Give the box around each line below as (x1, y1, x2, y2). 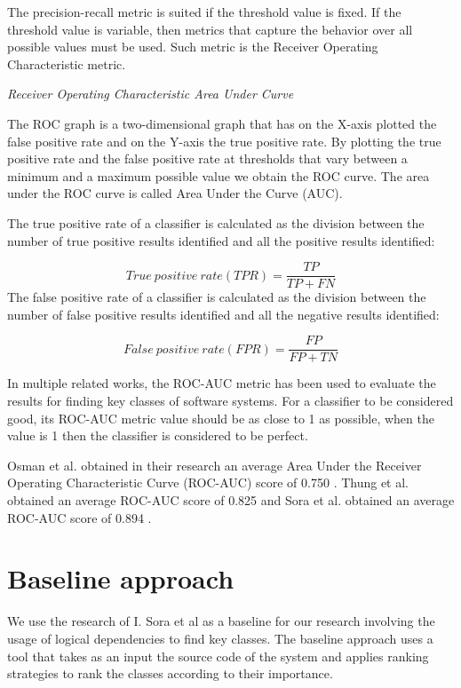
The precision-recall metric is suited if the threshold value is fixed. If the (7, 3, 401, 20)
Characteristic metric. (7, 54, 126, 73)
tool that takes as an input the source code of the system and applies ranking (7, 646, 429, 665)
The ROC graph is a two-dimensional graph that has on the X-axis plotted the (7, 114, 437, 132)
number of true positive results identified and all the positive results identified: (7, 231, 435, 249)
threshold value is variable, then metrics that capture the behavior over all (7, 20, 413, 38)
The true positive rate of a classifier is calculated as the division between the (7, 213, 425, 232)
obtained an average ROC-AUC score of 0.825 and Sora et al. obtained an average (7, 491, 455, 509)
